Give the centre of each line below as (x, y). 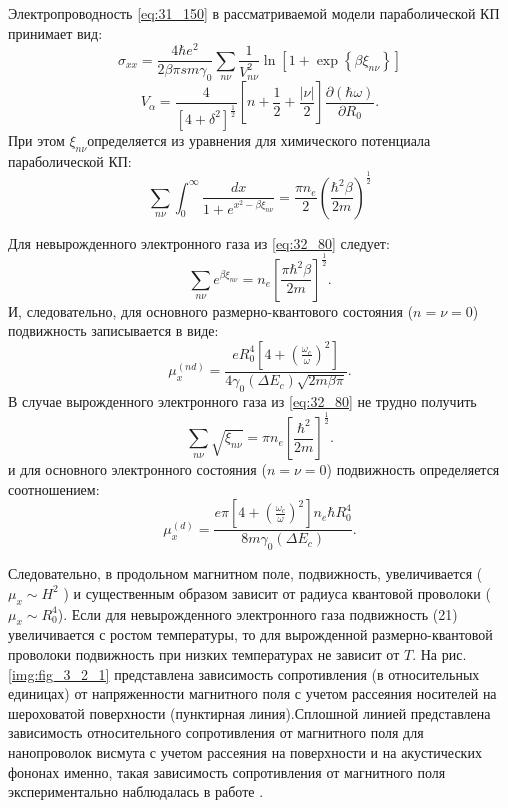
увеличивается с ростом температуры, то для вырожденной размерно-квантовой (250, 634)
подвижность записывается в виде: (113, 330)
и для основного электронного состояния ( (137, 469)
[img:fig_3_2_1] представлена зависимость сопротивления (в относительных (244, 673)
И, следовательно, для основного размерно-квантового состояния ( (211, 310)
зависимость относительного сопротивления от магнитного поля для (216, 732)
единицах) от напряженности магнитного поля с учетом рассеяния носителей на (252, 693)
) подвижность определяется (413, 469)
